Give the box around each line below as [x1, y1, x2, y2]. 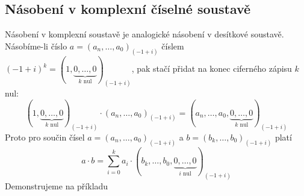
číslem [161, 39, 184, 52]
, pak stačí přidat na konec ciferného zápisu [131, 62, 292, 75]
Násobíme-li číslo [5, 39, 67, 52]
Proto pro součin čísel [5, 130, 85, 143]
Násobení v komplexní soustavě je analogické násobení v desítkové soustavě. [5, 28, 284, 40]
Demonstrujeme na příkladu [5, 179, 108, 192]
